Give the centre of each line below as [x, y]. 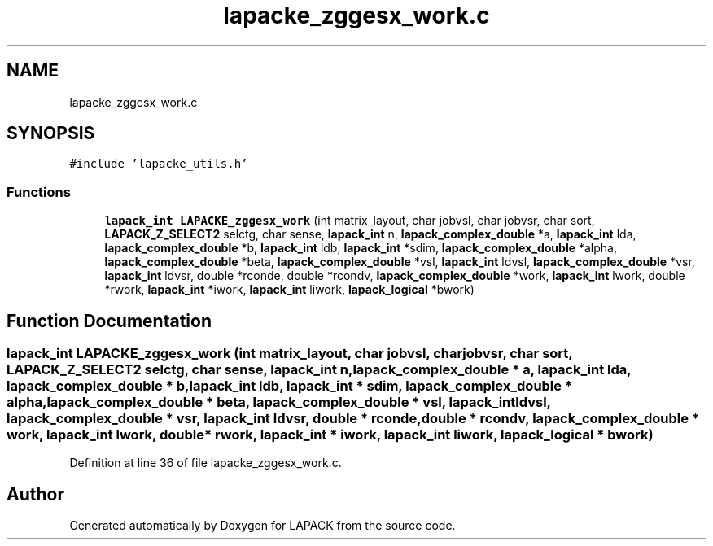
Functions [39, 192]
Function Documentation [109, 321]
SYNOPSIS [51, 133]
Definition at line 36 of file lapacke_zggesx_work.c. [206, 463]
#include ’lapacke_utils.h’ [159, 164]
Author [35, 494]
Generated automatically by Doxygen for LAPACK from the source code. [262, 526]
